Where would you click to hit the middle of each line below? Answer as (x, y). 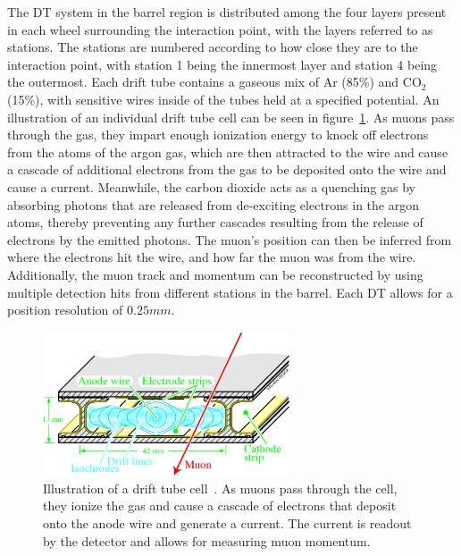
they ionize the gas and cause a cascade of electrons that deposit (220, 505)
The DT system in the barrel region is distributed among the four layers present (227, 12)
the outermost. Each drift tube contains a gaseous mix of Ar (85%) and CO (214, 82)
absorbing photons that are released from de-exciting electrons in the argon (213, 204)
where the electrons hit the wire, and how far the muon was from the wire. (212, 257)
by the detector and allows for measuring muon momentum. (207, 540)
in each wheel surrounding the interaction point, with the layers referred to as (220, 29)
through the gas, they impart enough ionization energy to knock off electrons (218, 135)
